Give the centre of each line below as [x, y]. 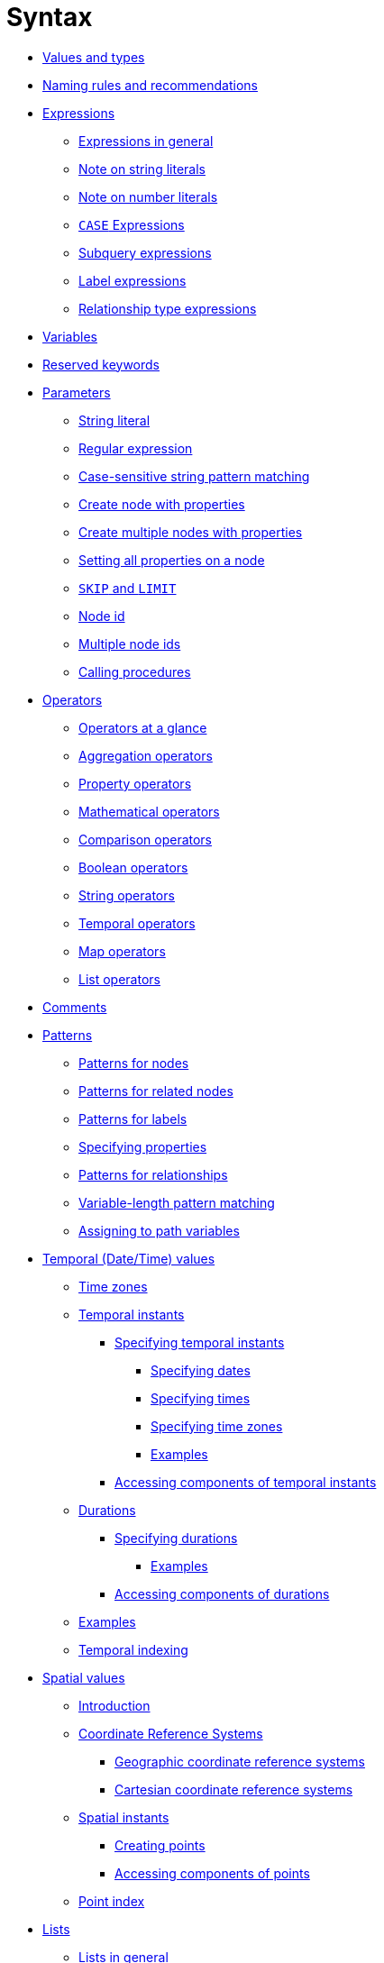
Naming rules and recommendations [150, 85]
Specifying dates [201, 1370]
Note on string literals [142, 169]
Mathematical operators [149, 811]
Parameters [77, 392]
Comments [75, 1007]
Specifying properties [143, 1146]
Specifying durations [176, 1538]
